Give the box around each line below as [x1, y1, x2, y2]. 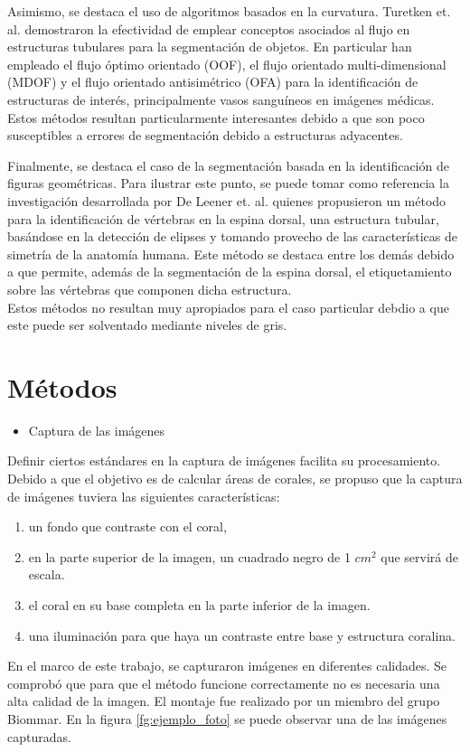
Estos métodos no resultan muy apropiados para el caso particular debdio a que [7, 297, 449, 316]
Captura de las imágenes [28, 420, 165, 439]
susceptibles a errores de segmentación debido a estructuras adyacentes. [7, 126, 403, 145]
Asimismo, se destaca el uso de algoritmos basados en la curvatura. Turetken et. [7, 2, 451, 20]
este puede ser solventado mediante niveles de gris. [7, 315, 287, 334]
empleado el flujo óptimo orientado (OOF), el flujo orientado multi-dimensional [7, 54, 446, 73]
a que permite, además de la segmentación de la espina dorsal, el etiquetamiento [7, 262, 452, 281]
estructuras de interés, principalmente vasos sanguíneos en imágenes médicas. [7, 89, 435, 108]
